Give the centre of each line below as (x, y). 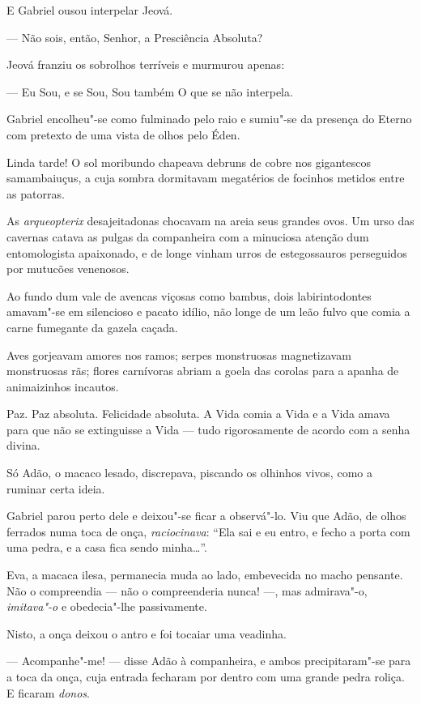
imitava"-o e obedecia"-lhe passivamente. (107, 606)
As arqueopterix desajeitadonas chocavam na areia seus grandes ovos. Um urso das (210, 221)
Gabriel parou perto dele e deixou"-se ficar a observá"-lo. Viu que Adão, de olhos (206, 516)
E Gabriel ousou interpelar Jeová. (90, 10)
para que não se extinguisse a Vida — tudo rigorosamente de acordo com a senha (208, 429)
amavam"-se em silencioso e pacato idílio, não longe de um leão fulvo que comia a (208, 311)
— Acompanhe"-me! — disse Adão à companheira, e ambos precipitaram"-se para (209, 661)
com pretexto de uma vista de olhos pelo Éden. (123, 134)
